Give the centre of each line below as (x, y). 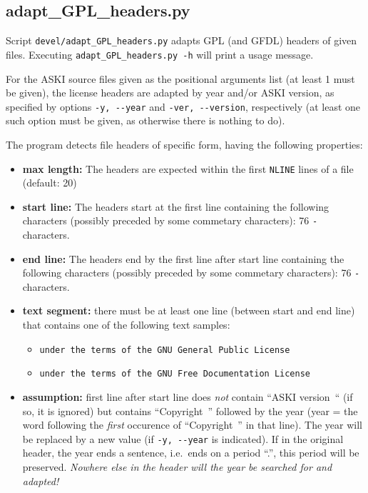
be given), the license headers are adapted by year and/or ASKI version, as (170, 93)
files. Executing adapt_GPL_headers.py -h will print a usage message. (160, 54)
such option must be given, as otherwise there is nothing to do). (145, 120)
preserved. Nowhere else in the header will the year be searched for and (177, 467)
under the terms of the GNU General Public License (165, 350)
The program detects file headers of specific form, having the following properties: (184, 144)
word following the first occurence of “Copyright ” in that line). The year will (193, 425)
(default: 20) (50, 183)
